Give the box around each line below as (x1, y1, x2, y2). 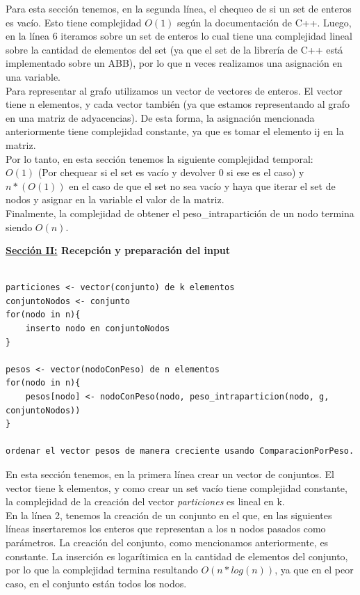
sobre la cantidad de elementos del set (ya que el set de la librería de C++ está (6, 42, 343, 56)
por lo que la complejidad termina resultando (6, 562, 198, 577)
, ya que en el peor (275, 562, 354, 577)
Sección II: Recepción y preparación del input (6, 243, 231, 257)
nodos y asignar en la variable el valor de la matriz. (6, 192, 224, 207)
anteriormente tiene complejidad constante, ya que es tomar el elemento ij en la (6, 124, 344, 138)
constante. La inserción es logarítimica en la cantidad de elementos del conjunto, (6, 548, 348, 563)
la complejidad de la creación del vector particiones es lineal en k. (6, 494, 285, 509)
